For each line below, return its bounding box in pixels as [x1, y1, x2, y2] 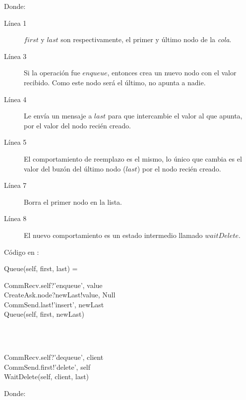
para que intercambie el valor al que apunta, [108, 111, 243, 121]
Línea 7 [4, 180, 27, 190]
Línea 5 [4, 137, 27, 147]
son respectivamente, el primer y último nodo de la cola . [61, 34, 232, 45]
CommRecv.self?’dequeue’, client [4, 352, 104, 362]
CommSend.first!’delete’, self [4, 361, 91, 372]
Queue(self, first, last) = [4, 263, 78, 274]
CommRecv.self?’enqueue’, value [4, 280, 103, 290]
